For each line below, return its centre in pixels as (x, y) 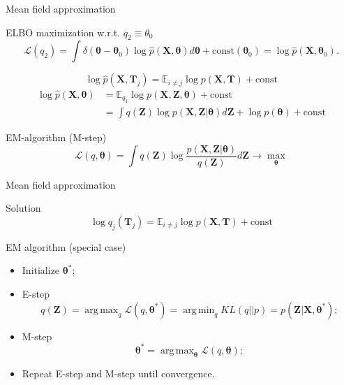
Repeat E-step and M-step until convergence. (118, 373)
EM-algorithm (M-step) (56, 137)
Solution (23, 208)
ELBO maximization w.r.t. (63, 32)
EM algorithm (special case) (66, 246)
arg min (199, 310)
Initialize (41, 270)
